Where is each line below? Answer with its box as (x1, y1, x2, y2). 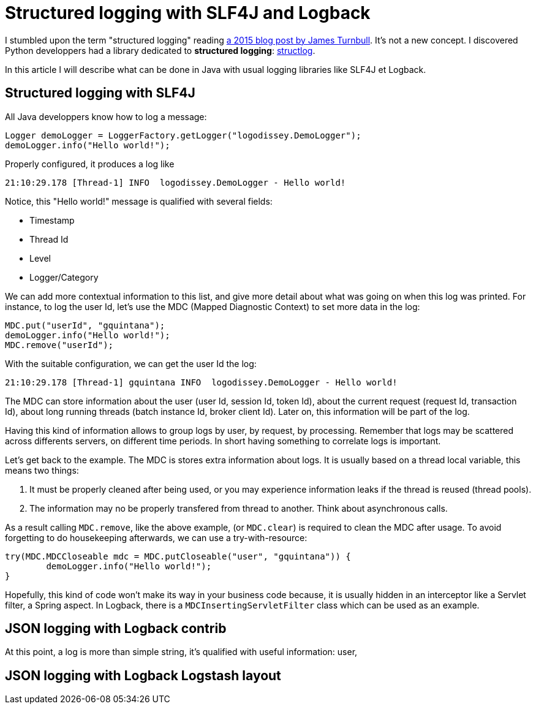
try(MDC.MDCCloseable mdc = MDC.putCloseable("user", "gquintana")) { (5, 551, 351, 561)
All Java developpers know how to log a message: (5, 111, 207, 122)
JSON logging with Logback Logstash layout (5, 667, 281, 683)
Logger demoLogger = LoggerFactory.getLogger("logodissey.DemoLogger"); (5, 130, 361, 140)
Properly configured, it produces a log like (5, 158, 175, 169)
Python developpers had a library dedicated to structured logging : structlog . (5, 45, 315, 56)
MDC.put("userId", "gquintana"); (5, 320, 165, 330)
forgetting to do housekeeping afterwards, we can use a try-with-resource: (5, 532, 308, 543)
